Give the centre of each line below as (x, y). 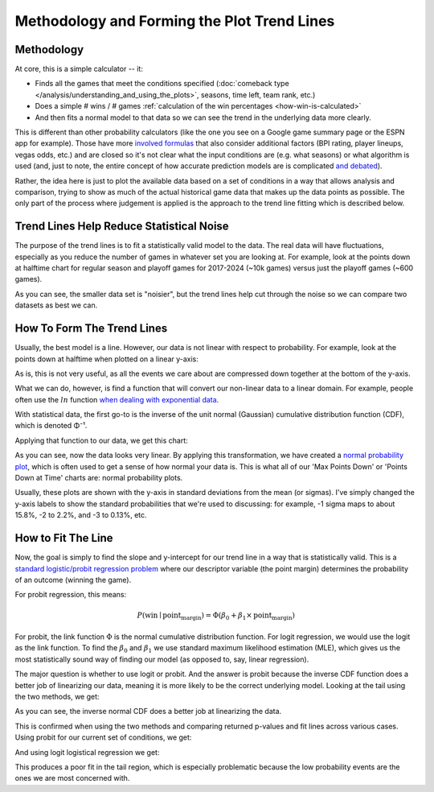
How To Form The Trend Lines (91, 329)
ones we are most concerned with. (72, 778)
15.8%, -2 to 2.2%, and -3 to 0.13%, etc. (81, 515)
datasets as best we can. (56, 305)
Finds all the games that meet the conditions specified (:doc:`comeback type (162, 84)
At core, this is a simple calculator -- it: (79, 69)
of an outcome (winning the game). (73, 580)
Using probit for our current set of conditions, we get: (103, 737)
